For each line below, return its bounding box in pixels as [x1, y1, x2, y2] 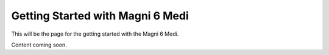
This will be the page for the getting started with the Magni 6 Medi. [11, 30, 179, 37]
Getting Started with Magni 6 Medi [11, 9, 189, 22]
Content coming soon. [11, 41, 67, 48]
